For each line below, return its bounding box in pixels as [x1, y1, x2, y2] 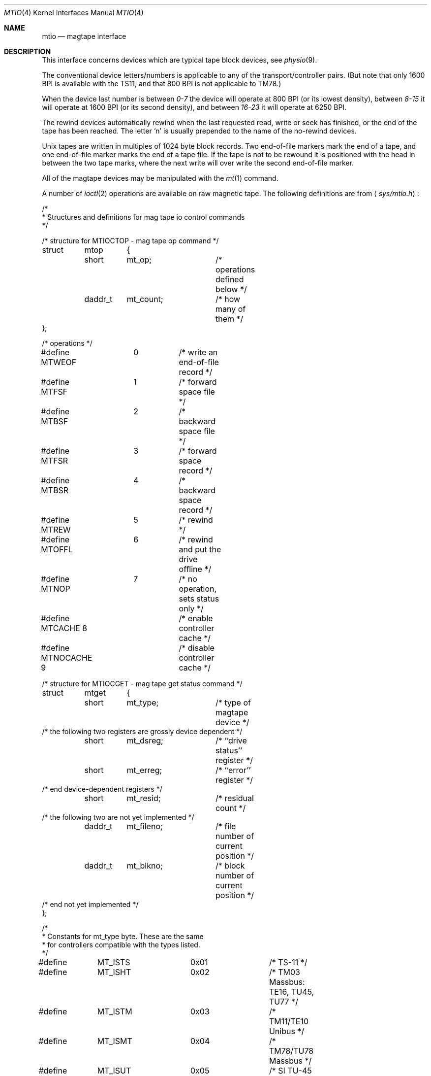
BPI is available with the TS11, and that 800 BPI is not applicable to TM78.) [42, 79, 281, 88]
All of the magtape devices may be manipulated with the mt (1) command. [42, 174, 278, 182]
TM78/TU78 [269, 1046, 314, 1056]
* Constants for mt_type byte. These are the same [42, 932, 204, 941]
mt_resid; [126, 793, 161, 803]
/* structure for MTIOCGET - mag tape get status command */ [42, 679, 243, 688]
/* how [215, 294, 241, 304]
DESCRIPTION [4, 47, 51, 56]
